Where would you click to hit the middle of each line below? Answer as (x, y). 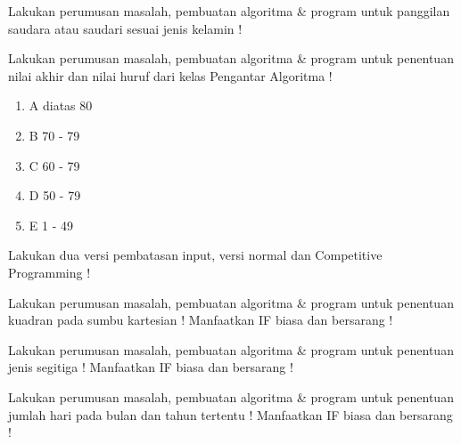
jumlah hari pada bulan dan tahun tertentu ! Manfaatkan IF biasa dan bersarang (230, 414)
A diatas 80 (61, 105)
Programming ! (49, 272)
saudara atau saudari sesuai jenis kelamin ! (125, 28)
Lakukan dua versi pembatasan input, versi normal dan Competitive (195, 255)
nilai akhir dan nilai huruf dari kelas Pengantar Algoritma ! (170, 75)
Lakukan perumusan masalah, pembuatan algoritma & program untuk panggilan (229, 11)
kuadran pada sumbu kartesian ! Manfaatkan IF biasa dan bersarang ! (201, 320)
